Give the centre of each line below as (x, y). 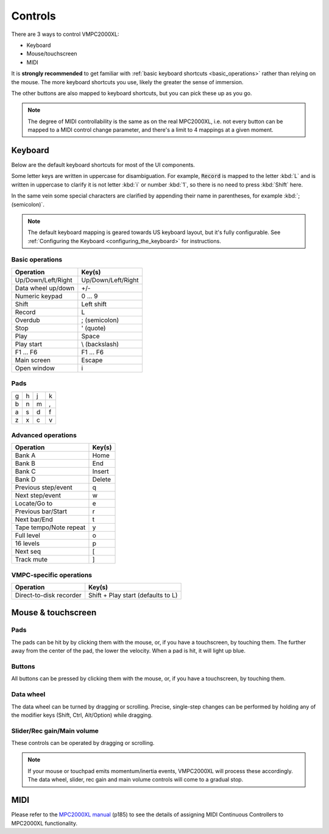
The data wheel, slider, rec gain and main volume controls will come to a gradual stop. (136, 780)
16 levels (27, 544)
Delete (102, 480)
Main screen (33, 360)
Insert (101, 471)
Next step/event (38, 496)
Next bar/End (34, 519)
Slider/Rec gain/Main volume (55, 730)
